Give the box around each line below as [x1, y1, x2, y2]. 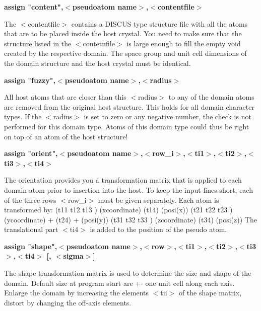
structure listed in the [4, 38, 72, 48]
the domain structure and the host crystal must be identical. [4, 57, 191, 68]
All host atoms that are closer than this [4, 92, 126, 102]
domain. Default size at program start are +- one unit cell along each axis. [4, 277, 235, 288]
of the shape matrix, [178, 287, 242, 298]
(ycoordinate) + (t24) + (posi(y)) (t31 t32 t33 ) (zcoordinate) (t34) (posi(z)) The [4, 214, 257, 224]
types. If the [4, 111, 42, 122]
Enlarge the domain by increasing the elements [4, 287, 149, 298]
